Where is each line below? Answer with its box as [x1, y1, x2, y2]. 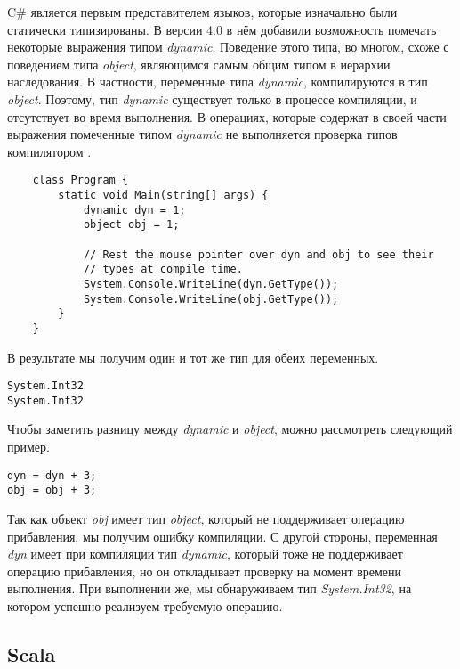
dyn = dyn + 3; [7, 469, 97, 482]
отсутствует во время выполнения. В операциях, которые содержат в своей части [7, 107, 447, 126]
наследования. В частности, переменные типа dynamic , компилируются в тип [7, 72, 428, 91]
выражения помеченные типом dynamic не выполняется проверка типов [7, 125, 398, 143]
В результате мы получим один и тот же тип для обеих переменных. [7, 347, 379, 366]
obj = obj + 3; [7, 484, 97, 497]
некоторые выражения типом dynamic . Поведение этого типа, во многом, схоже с [7, 37, 449, 56]
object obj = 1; [83, 218, 180, 232]
